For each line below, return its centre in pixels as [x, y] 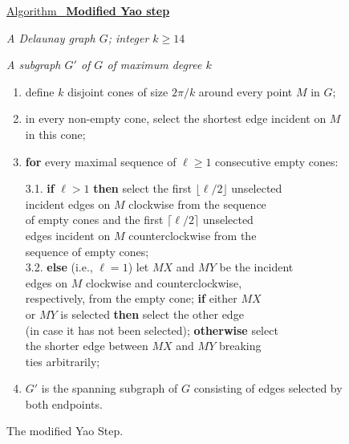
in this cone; [55, 134]
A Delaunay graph [51, 37]
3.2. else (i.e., [59, 267]
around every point [246, 91]
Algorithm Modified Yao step [88, 10]
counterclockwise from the [193, 235]
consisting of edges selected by [268, 388]
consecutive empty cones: [277, 161]
